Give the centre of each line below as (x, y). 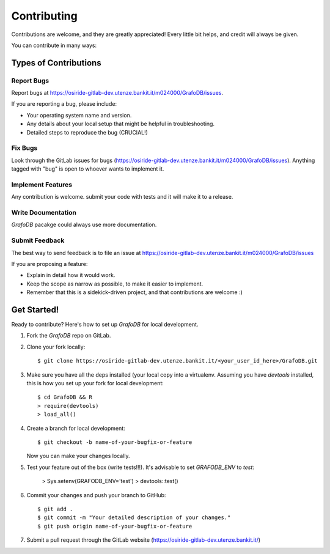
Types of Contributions (56, 63)
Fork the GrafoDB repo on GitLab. (69, 336)
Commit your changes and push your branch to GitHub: (96, 495)
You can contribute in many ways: (54, 45)
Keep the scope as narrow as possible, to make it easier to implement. (115, 284)
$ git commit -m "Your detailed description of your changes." (134, 518)
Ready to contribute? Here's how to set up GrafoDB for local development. (105, 325)
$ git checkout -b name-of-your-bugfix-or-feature (115, 442)
